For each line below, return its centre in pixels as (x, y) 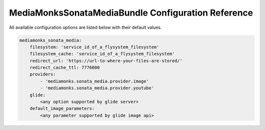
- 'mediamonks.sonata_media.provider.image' (94, 81)
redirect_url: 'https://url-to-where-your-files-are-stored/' (106, 61)
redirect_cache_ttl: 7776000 (65, 68)
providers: (43, 74)
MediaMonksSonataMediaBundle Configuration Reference (131, 13)
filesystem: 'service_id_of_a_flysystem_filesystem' (94, 47)
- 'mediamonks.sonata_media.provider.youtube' (97, 88)
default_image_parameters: (62, 108)
